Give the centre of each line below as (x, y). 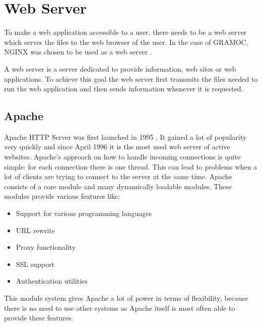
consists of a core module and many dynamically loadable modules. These (118, 186)
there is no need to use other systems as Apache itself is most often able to (120, 308)
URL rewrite (35, 230)
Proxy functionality (46, 247)
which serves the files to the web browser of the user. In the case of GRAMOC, (126, 42)
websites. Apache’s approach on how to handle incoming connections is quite (122, 157)
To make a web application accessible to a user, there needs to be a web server (125, 32)
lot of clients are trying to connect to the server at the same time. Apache (118, 176)
